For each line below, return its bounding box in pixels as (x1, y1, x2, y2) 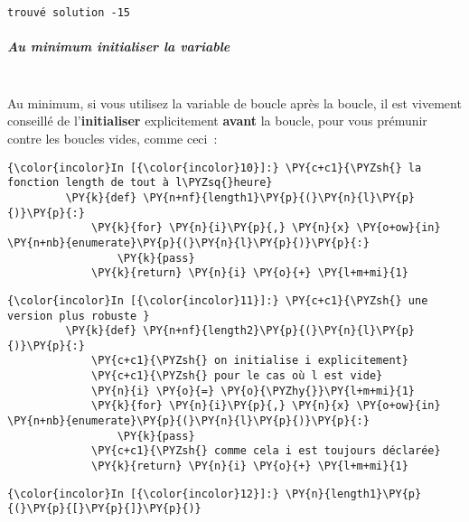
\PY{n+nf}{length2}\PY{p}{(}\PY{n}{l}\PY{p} (143, 324, 416, 338)
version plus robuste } (7, 309, 150, 322)
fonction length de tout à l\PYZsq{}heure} (7, 176, 273, 190)
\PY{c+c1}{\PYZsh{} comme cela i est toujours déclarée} (91, 444, 441, 458)
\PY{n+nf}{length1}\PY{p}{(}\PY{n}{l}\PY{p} (143, 191, 416, 204)
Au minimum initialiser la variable (7, 37, 230, 56)
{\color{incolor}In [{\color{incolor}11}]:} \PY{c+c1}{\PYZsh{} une (7, 294, 428, 307)
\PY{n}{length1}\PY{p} (285, 487, 422, 500)
